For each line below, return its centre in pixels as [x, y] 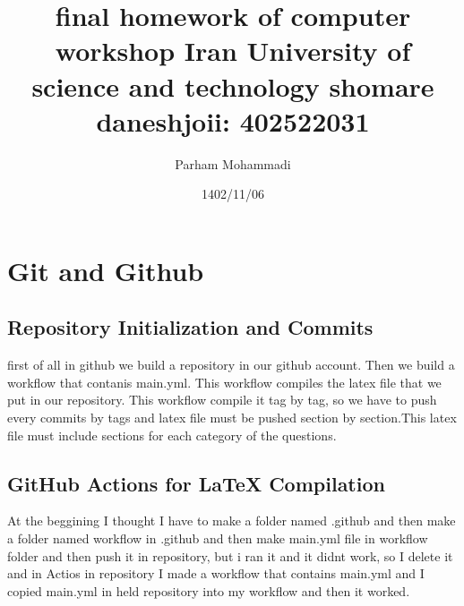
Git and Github [106, 270]
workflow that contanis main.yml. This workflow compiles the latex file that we [224, 382]
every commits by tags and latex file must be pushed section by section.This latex [232, 418]
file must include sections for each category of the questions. [172, 435]
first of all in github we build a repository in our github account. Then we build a [231, 365]
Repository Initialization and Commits [190, 327]
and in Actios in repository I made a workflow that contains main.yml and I [216, 573]
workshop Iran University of [233, 51]
